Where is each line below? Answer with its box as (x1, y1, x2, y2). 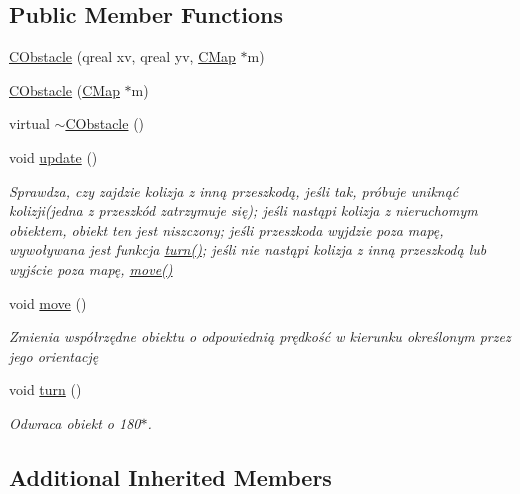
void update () (9, 146, 98, 167)
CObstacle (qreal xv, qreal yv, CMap (9, 46, 236, 67)
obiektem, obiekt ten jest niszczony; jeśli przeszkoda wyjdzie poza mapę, (9, 219, 444, 240)
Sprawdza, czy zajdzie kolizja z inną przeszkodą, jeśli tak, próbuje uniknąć (9, 180, 459, 201)
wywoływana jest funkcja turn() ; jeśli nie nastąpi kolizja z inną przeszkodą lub (9, 239, 487, 260)
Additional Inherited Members (9, 461, 332, 492)
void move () (9, 292, 87, 313)
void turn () (9, 379, 82, 400)
